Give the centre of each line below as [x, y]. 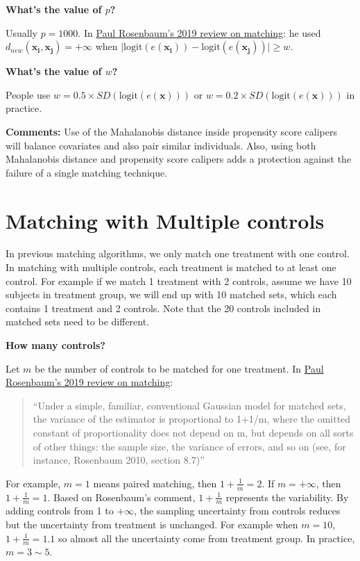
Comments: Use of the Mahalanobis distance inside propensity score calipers [171, 131]
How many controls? [55, 345]
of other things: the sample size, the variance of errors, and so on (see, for [189, 446]
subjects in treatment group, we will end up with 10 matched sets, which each [171, 294]
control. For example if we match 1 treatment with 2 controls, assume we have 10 [179, 280]
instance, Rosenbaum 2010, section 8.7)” [119, 460]
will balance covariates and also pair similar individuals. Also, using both [161, 145]
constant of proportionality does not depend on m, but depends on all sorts [193, 432]
